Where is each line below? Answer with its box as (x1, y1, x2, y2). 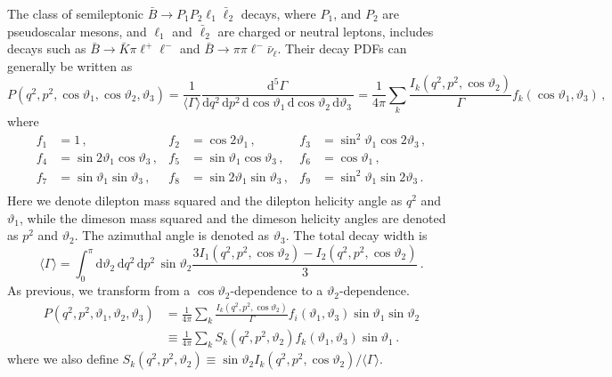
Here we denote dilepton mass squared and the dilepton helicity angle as (7, 191, 403, 210)
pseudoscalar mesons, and (7, 21, 147, 40)
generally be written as (7, 56, 133, 75)
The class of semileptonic (7, 4, 144, 22)
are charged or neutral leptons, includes (217, 21, 434, 40)
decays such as (7, 39, 86, 58)
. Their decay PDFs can (277, 39, 407, 58)
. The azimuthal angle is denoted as (74, 226, 270, 245)
